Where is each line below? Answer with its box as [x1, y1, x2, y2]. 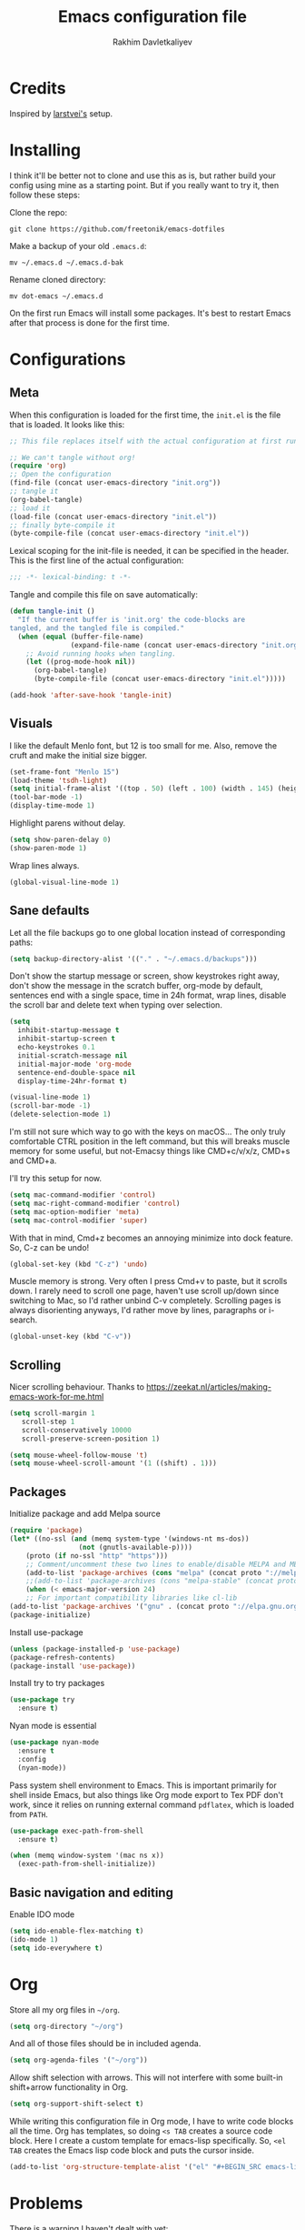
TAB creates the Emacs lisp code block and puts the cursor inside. [9, 2145, 255, 2156]
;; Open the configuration [9, 470, 112, 479]
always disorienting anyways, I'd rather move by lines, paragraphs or [9, 1305, 268, 1316]
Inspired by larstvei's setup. [9, 107, 113, 119]
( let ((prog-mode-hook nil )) [25, 658, 136, 667]
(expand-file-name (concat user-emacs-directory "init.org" [70, 640, 302, 649]
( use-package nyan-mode [9, 1738, 100, 1747]
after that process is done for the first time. [9, 316, 171, 328]
